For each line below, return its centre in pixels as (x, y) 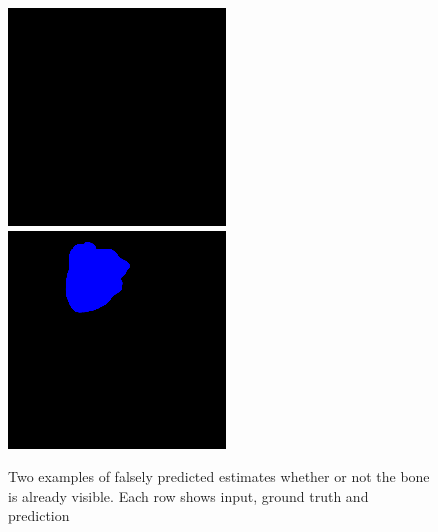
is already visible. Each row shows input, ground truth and (188, 495)
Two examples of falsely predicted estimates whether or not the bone (219, 476)
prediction (39, 515)
